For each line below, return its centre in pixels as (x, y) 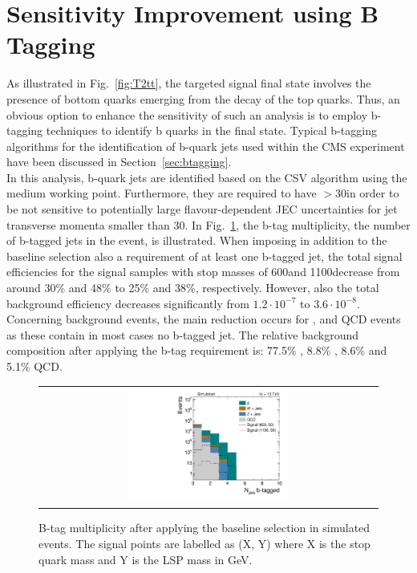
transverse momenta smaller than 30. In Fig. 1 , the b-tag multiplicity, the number (208, 224)
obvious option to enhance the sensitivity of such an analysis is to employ (187, 114)
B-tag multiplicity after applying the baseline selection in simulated (204, 528)
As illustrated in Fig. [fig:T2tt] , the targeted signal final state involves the (189, 83)
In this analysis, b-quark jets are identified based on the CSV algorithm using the (207, 177)
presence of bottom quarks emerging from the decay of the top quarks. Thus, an (203, 98)
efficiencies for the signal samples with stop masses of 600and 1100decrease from (203, 272)
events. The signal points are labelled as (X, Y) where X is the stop (204, 543)
